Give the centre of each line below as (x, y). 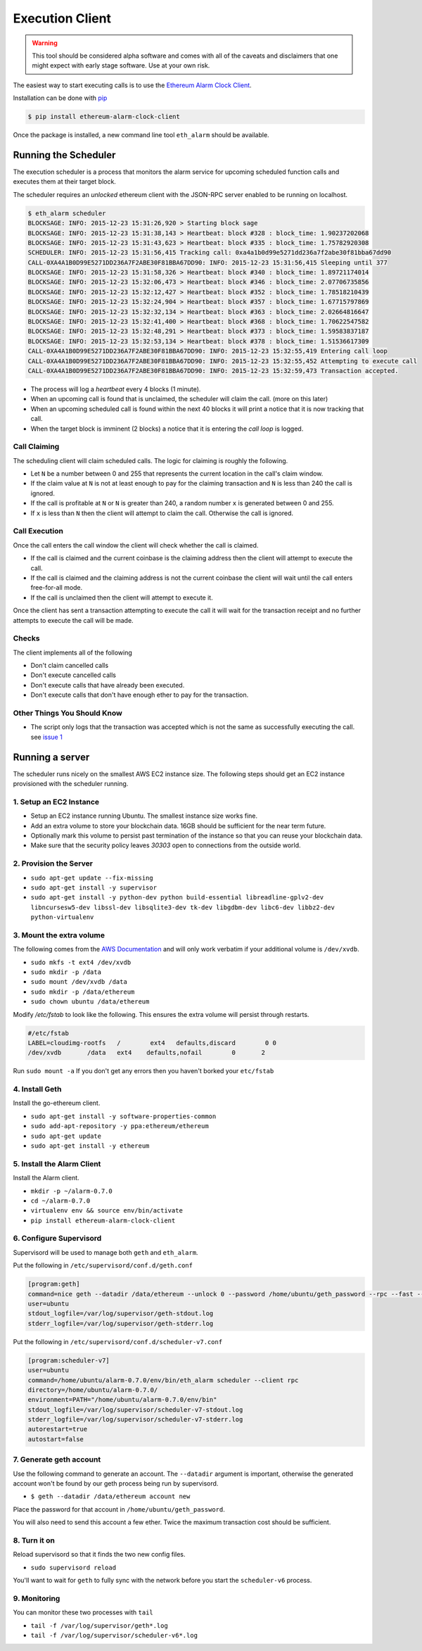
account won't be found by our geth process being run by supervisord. (116, 1484)
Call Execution (38, 531)
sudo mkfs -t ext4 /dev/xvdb (81, 962)
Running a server (51, 757)
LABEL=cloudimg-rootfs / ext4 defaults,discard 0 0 (152, 1043)
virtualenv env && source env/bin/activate (107, 1211)
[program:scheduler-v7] (69, 1360)
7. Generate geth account (57, 1460)
